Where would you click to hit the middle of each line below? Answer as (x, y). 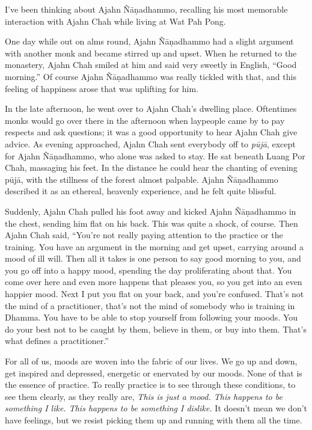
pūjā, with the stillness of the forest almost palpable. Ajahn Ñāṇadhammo (142, 179)
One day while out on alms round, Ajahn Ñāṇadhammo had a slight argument (149, 41)
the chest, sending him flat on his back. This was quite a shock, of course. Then (151, 223)
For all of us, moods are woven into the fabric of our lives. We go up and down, (151, 361)
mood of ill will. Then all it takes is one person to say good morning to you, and (153, 258)
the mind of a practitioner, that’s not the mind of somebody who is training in (150, 305)
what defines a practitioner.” (57, 341)
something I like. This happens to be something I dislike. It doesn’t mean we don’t (156, 408)
